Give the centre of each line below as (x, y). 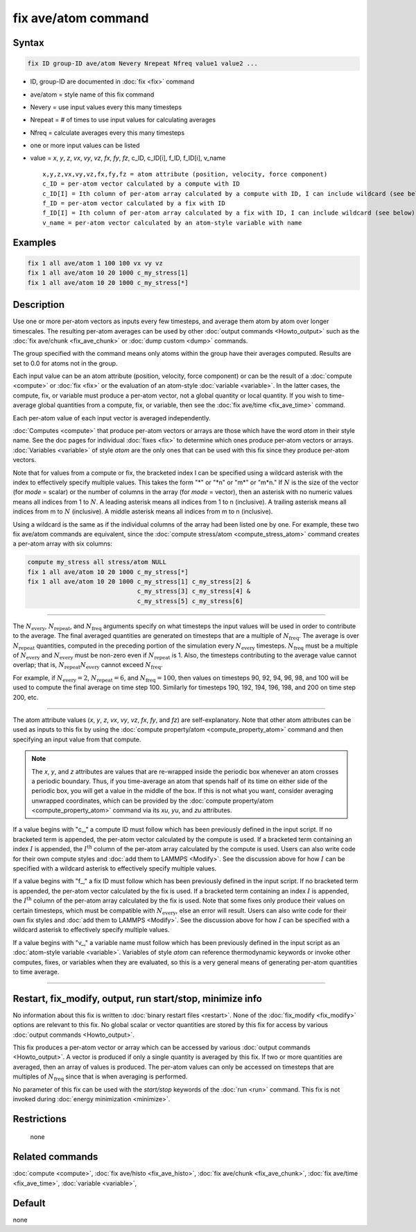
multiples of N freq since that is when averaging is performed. (100, 1077)
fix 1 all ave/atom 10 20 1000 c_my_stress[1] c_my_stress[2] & (139, 582)
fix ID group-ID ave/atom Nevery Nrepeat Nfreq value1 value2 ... (142, 64)
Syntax (28, 43)
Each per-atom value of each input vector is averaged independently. (112, 418)
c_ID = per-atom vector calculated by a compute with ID (141, 184)
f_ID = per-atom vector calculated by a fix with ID (134, 204)
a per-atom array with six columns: (62, 544)
